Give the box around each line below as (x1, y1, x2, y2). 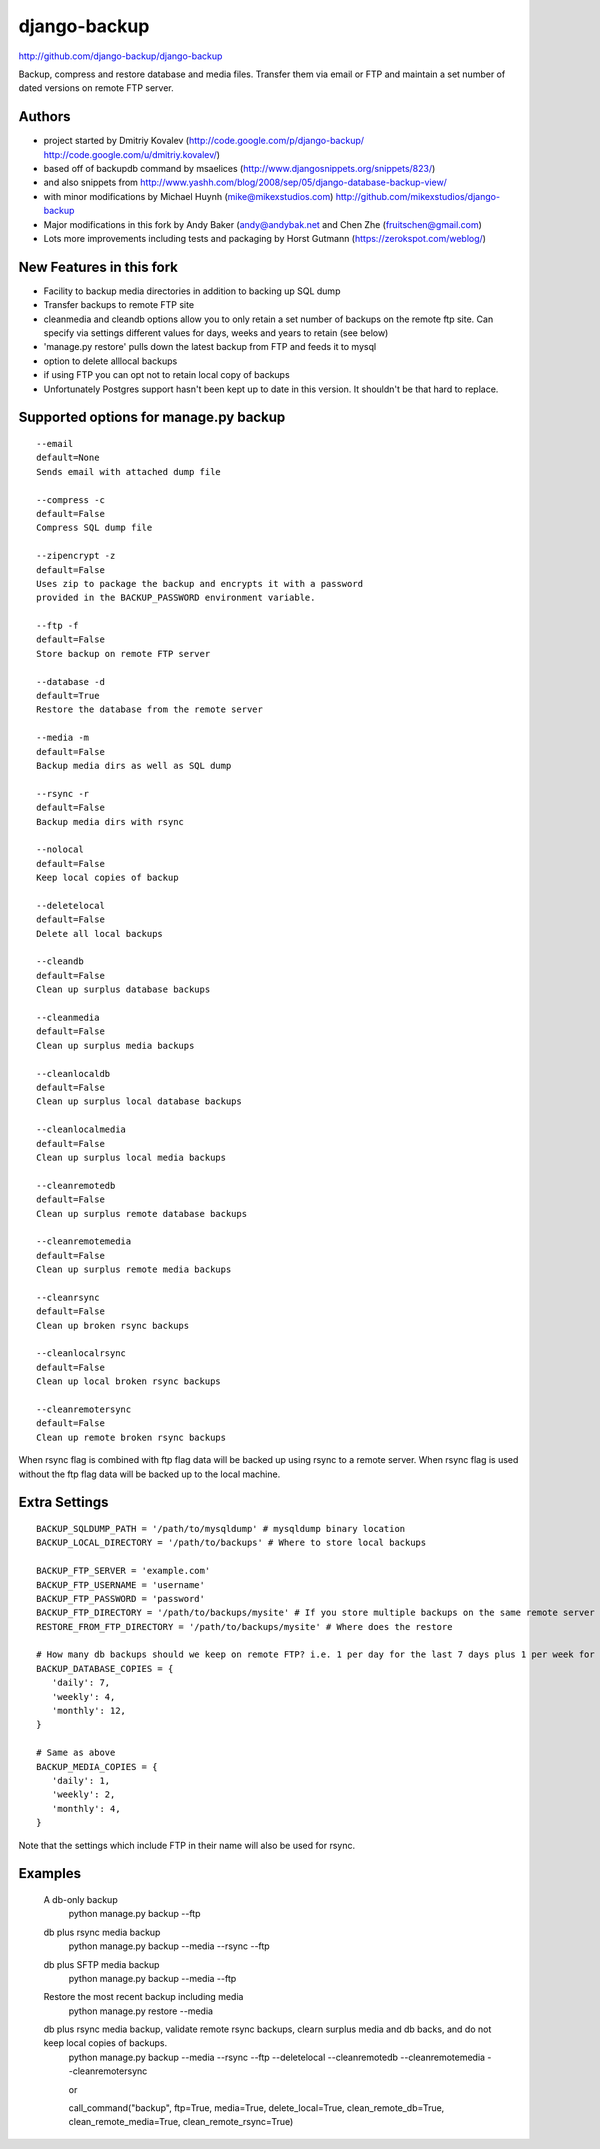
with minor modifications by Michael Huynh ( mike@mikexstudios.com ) (43, 190, 334, 202)
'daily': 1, (51, 1775, 111, 1786)
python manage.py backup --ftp (68, 1908, 201, 1920)
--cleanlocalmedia (36, 1124, 127, 1135)
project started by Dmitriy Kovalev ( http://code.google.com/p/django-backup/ (43, 135, 365, 147)
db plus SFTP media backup (43, 1958, 160, 1970)
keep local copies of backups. (43, 2037, 168, 2049)
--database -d (36, 676, 105, 687)
